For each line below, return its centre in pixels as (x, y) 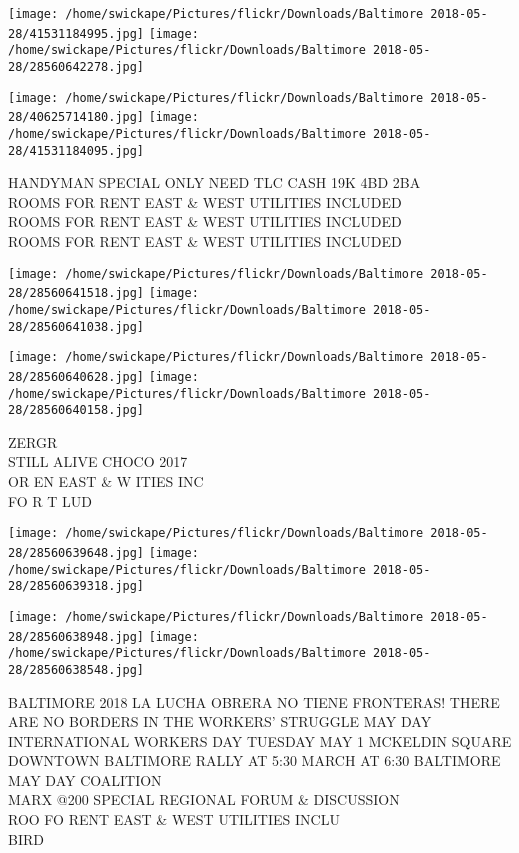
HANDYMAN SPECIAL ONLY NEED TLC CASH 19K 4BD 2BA (214, 182)
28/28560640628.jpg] (76, 376)
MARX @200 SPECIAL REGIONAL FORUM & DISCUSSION (204, 799)
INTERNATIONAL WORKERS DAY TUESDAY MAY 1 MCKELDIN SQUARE (260, 740)
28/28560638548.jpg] (76, 669)
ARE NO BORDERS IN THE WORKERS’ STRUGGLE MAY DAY (220, 721)
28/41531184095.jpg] (76, 150)
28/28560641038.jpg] (76, 326)
